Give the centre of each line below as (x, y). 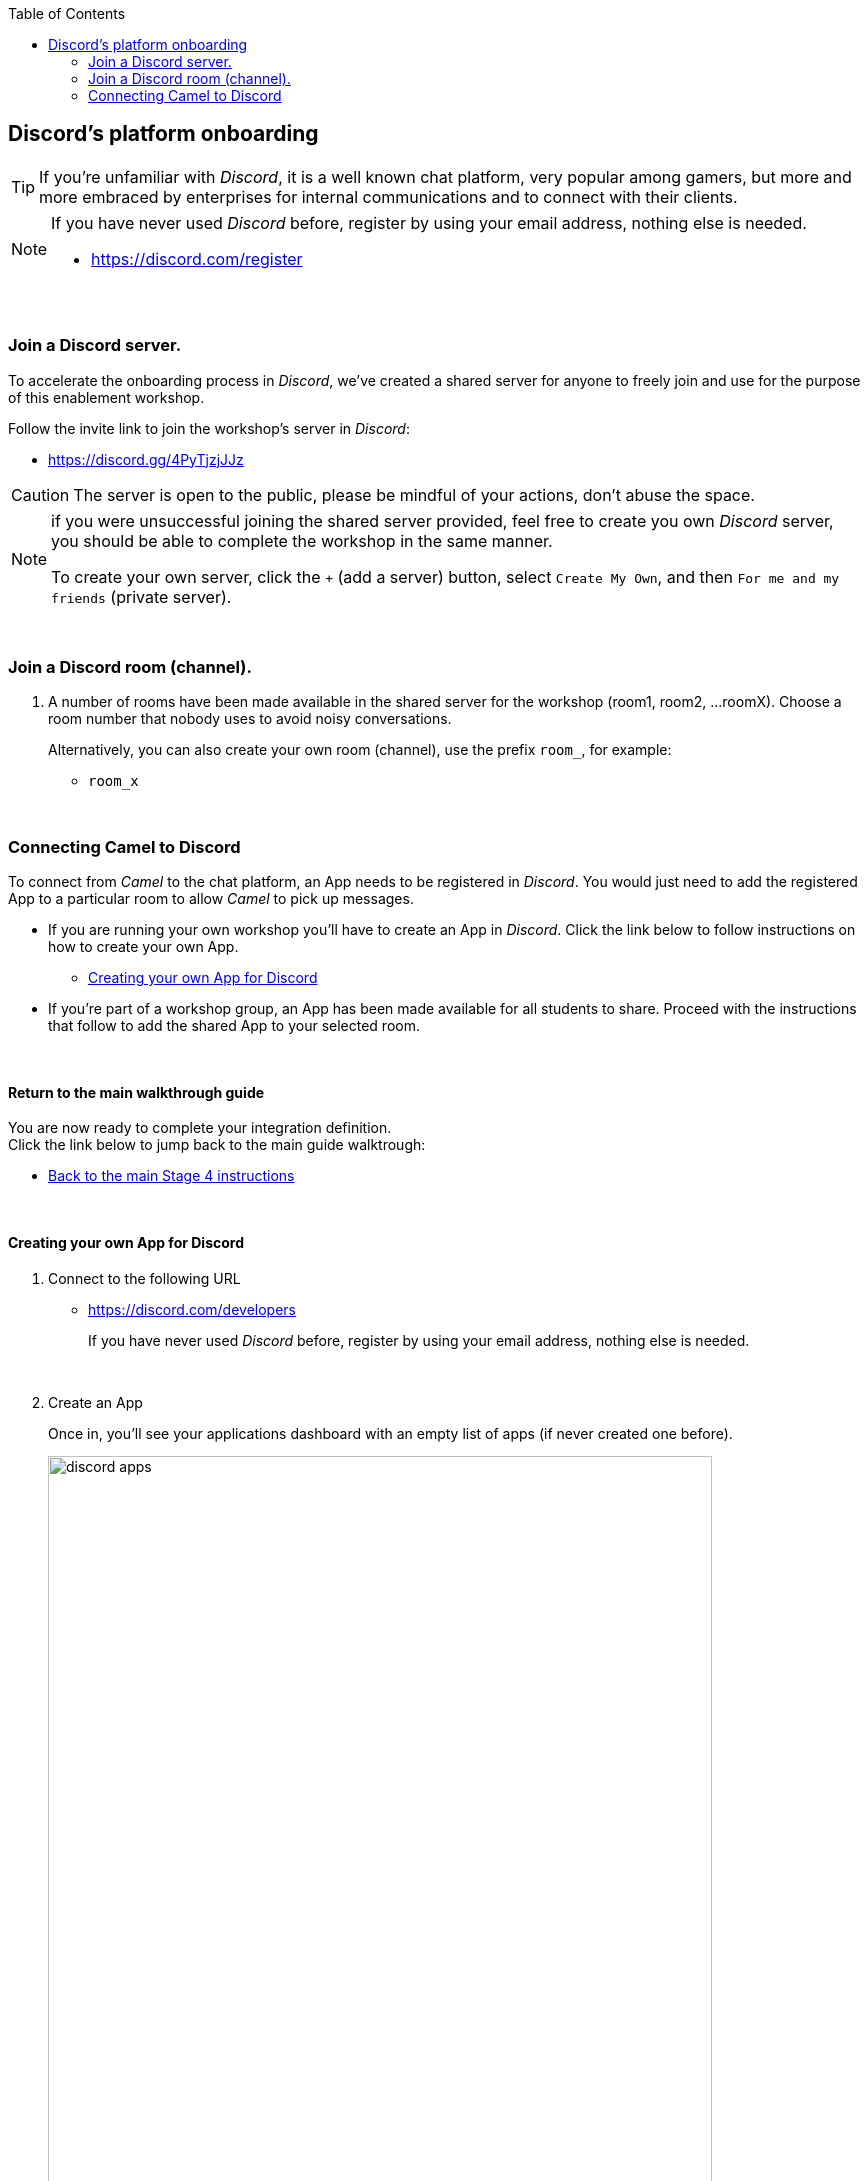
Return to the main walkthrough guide (136, 1092)
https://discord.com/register (197, 258)
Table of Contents (67, 13)
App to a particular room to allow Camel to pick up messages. (211, 899)
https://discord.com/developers (192, 1309)
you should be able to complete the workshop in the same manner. (302, 540)
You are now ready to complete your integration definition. (200, 1128)
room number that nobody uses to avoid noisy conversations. (250, 719)
